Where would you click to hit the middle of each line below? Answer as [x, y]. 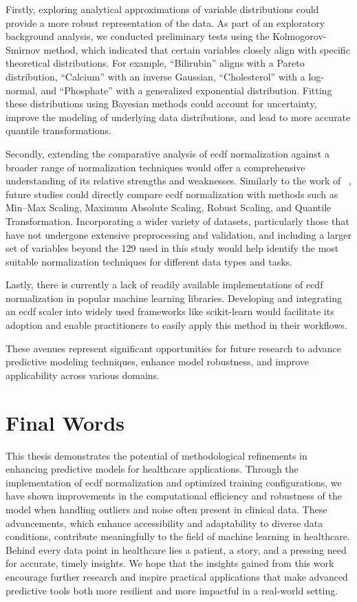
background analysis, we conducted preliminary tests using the [138, 36]
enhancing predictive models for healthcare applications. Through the [152, 469]
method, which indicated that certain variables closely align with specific [197, 49]
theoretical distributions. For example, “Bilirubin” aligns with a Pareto [155, 63]
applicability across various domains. [83, 375]
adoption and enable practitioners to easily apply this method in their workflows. [176, 325]
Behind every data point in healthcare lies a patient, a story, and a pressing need [176, 549]
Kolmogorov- [300, 36]
